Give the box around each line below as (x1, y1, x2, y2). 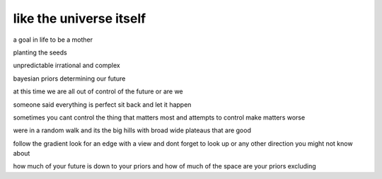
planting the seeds (13, 48, 67, 57)
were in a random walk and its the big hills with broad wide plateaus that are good (13, 126, 251, 134)
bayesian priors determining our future (13, 74, 126, 83)
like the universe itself (13, 11, 146, 26)
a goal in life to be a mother (13, 35, 93, 44)
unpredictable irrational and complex (13, 61, 120, 70)
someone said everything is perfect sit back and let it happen (13, 100, 192, 109)
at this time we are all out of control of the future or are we (13, 87, 183, 96)
